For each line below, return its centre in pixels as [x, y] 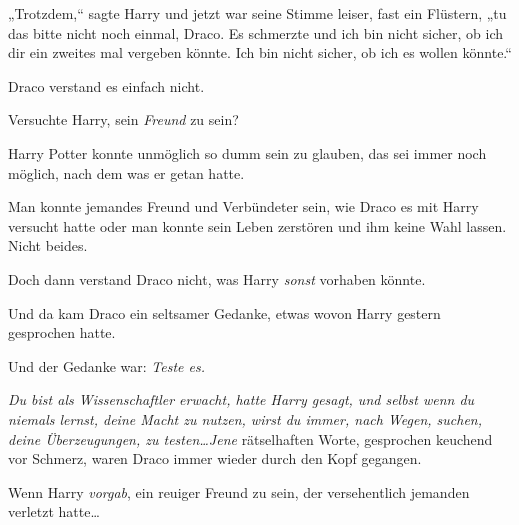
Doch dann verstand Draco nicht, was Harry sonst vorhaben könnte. [217, 278]
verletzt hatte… [54, 511]
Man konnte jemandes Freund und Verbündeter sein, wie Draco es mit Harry [243, 206]
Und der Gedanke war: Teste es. [106, 365]
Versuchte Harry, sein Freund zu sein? [123, 119]
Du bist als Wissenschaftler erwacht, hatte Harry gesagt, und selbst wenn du [241, 399]
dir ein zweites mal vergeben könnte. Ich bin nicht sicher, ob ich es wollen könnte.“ [260, 52]
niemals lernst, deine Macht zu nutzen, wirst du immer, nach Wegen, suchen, [245, 418]
